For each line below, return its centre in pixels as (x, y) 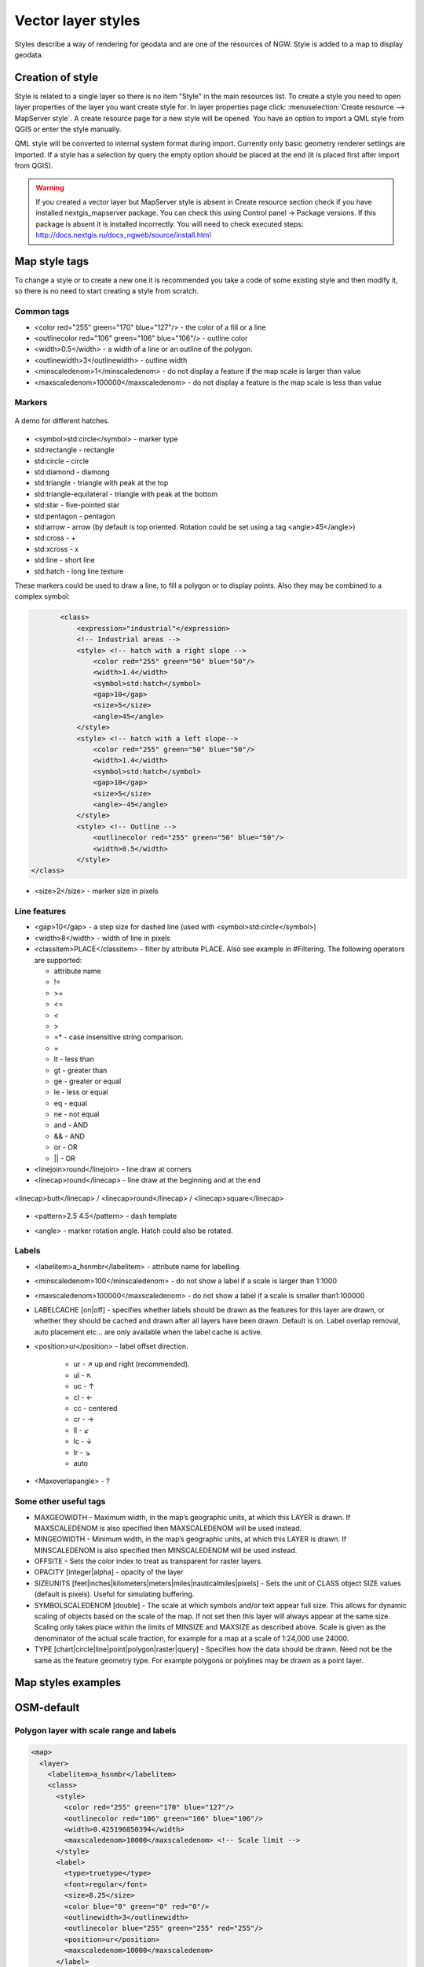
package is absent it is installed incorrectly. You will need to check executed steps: (170, 223)
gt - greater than (80, 1070)
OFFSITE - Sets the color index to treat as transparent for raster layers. (148, 1561)
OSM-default (47, 1708)
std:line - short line (65, 560)
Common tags (42, 312)
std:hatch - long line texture (79, 571)
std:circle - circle (62, 461)
